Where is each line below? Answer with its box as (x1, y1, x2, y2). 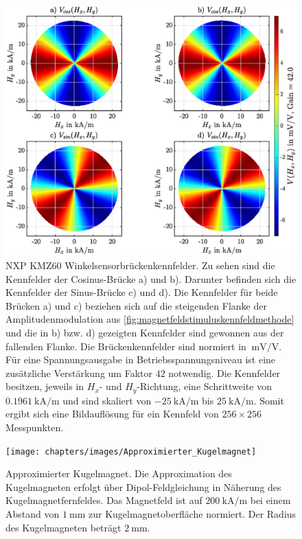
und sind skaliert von (62, 393, 152, 407)
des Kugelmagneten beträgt (5, 520, 121, 534)
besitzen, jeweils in (5, 379, 84, 393)
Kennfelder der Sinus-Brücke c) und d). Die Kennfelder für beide (5, 285, 278, 299)
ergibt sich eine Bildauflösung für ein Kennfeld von (5, 406, 219, 421)
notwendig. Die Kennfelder (168, 365, 281, 380)
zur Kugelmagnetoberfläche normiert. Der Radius (89, 506, 297, 520)
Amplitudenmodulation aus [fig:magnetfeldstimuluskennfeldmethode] (5, 312, 294, 326)
